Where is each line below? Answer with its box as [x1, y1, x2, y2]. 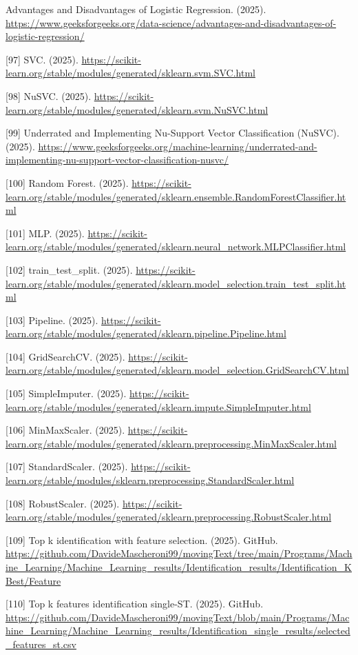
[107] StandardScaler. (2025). [6, 459, 128, 474]
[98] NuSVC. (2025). [6, 88, 92, 103]
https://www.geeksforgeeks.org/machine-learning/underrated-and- [38, 139, 317, 153]
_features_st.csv [6, 636, 76, 651]
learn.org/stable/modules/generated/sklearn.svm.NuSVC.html [6, 102, 268, 117]
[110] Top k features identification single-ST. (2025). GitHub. [6, 596, 264, 611]
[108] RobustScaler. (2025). [6, 496, 120, 510]
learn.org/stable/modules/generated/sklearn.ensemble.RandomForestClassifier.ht [6, 189, 346, 203]
